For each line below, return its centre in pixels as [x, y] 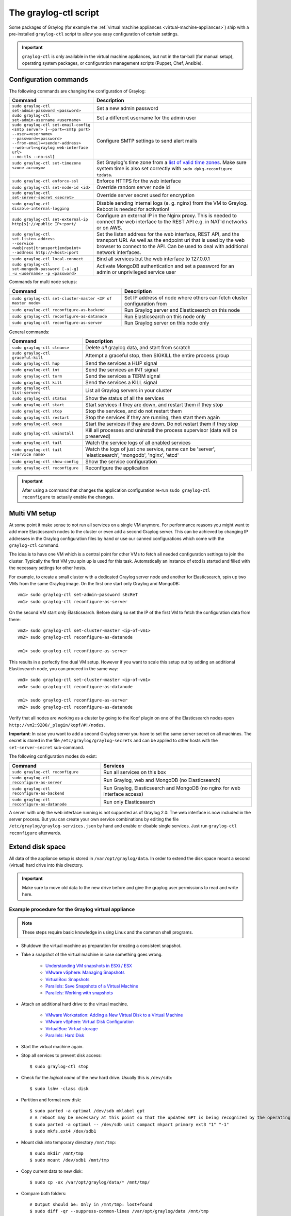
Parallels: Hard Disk [65, 1036]
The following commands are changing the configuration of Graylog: [77, 91]
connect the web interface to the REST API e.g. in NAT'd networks [172, 222]
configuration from [146, 304]
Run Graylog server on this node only [167, 322]
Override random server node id [133, 187]
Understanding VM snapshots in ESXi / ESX [89, 966]
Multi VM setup [33, 513]
